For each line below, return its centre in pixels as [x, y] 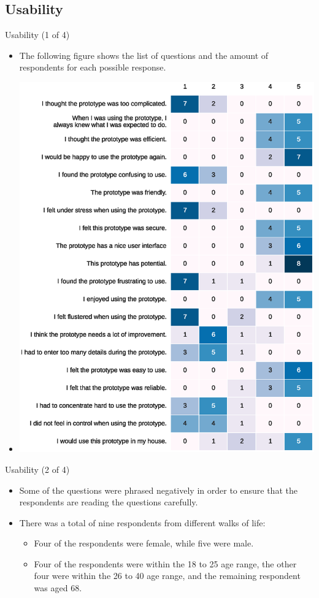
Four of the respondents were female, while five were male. [144, 543]
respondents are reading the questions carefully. [109, 502]
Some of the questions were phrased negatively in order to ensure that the [158, 490]
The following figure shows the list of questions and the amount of [144, 55]
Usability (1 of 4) [37, 35]
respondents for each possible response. [93, 67]
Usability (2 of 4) [37, 469]
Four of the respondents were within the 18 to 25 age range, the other [165, 563]
